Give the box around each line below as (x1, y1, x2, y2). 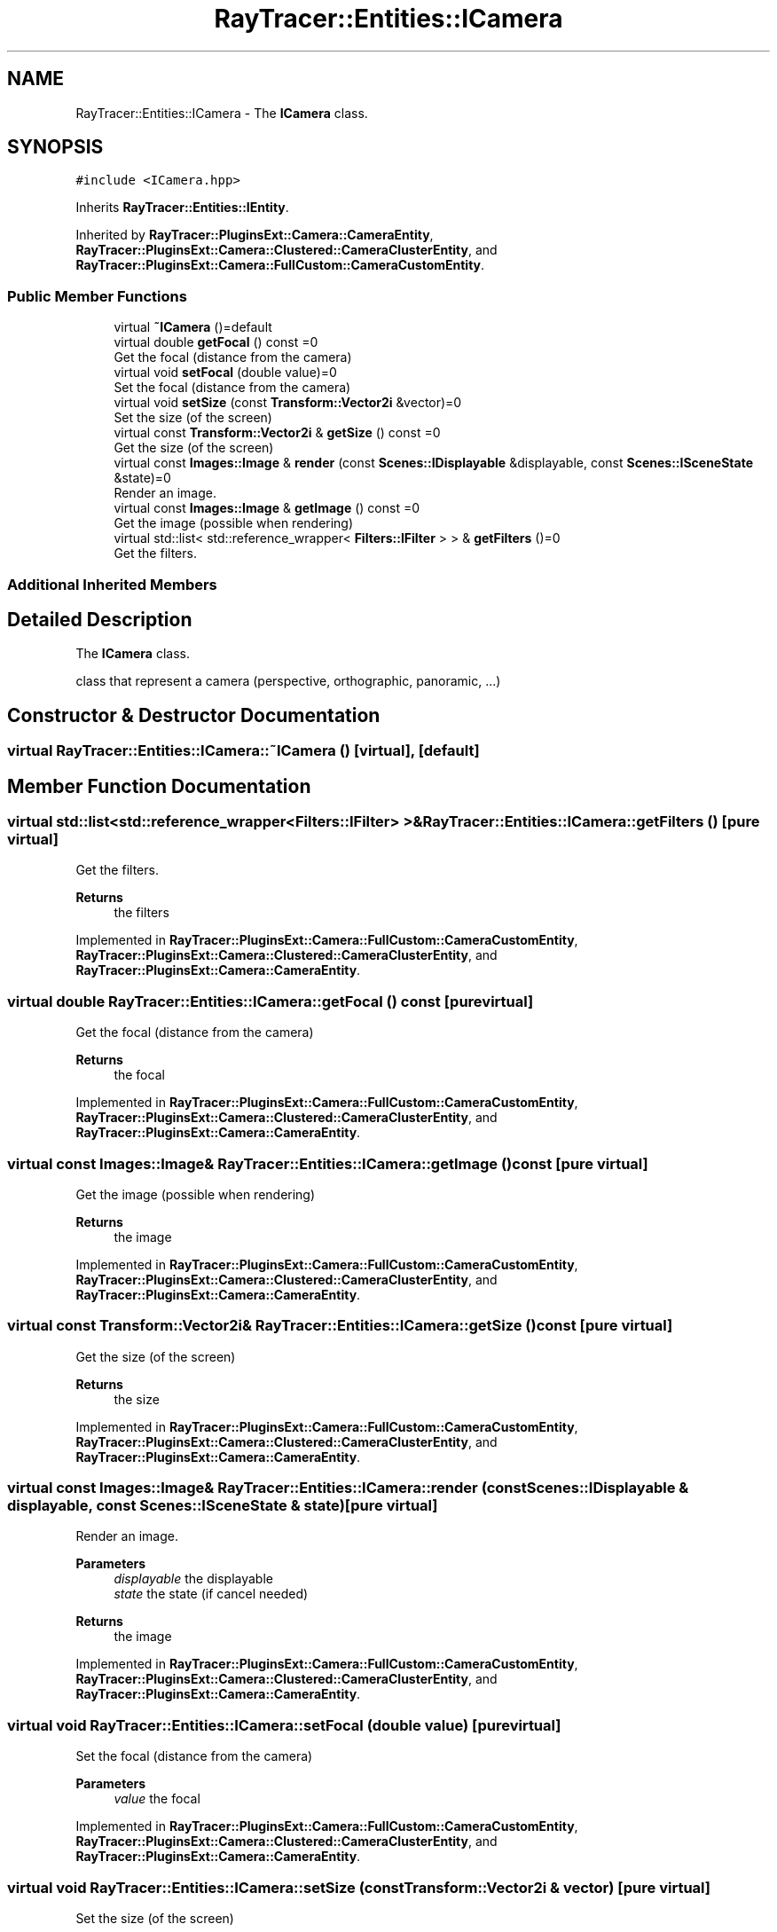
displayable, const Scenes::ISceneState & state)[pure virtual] (7, 1496, 438, 1515)
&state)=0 (114, 470, 171, 486)
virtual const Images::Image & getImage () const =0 (114, 500, 420, 516)
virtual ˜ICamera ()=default (114, 319, 272, 335)
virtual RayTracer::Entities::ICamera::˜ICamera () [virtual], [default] (7, 742, 480, 760)
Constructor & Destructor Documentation (7, 703, 381, 726)
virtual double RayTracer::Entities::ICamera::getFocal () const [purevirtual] (7, 992, 534, 1010)
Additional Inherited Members (7, 575, 217, 593)
